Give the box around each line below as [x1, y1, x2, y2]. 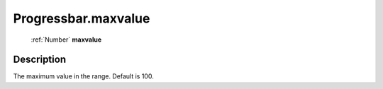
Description [13, 54, 67, 66]
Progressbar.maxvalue [13, 11, 150, 26]
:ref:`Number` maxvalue [30, 35, 102, 44]
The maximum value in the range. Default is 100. [13, 72, 154, 81]
